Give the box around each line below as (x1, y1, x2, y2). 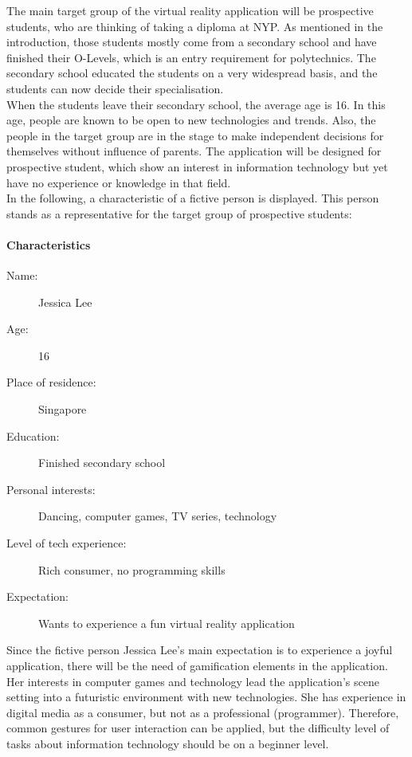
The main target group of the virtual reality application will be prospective (6, 2, 374, 18)
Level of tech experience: (6, 535, 127, 551)
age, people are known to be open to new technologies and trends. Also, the (6, 112, 376, 128)
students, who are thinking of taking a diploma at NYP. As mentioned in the (6, 18, 383, 34)
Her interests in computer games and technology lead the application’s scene (6, 673, 379, 689)
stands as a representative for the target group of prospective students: (6, 205, 352, 222)
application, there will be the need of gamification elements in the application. (6, 657, 388, 674)
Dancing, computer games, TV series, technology (38, 508, 277, 524)
